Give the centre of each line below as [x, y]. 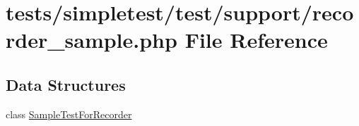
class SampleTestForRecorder [69, 114]
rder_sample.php [92, 40]
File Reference [256, 40]
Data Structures [66, 84]
